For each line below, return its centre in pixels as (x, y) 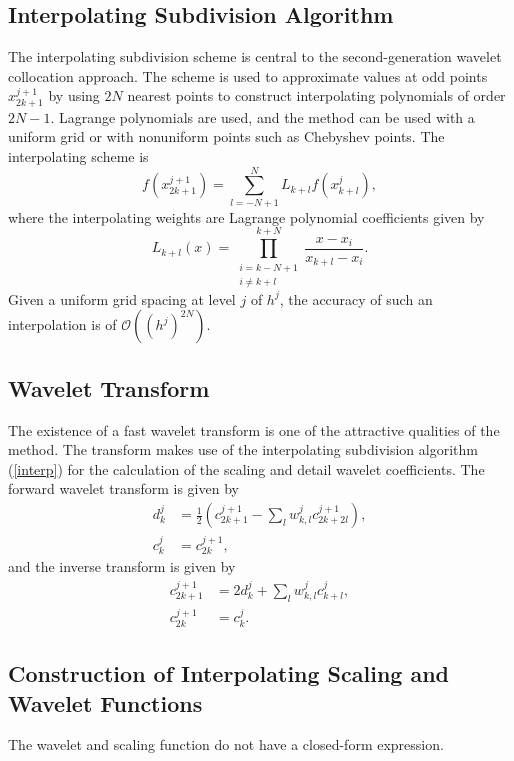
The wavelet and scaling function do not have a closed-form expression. (226, 744)
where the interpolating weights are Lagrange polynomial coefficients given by (246, 216)
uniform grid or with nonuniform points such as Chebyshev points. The (226, 136)
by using (74, 95)
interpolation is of (62, 324)
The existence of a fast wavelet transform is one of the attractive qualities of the (254, 429)
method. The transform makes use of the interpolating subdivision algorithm (243, 449)
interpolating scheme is (78, 156)
